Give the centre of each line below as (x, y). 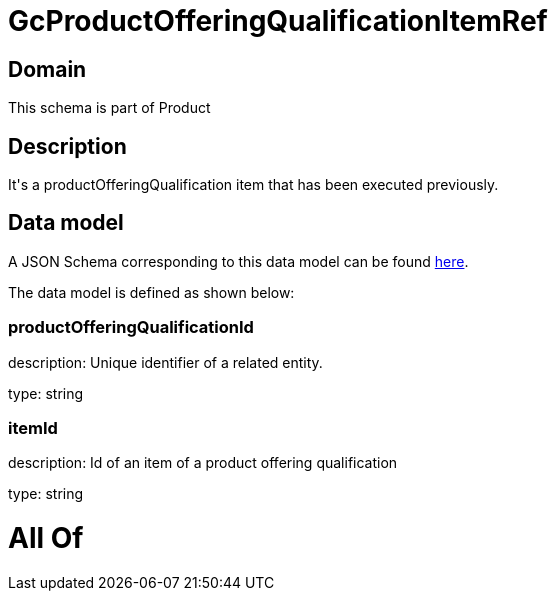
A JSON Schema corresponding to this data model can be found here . (238, 261)
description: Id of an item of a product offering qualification (203, 463)
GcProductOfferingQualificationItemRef (278, 21)
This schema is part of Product (109, 108)
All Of (46, 538)
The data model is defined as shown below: (151, 292)
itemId (33, 427)
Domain (47, 69)
